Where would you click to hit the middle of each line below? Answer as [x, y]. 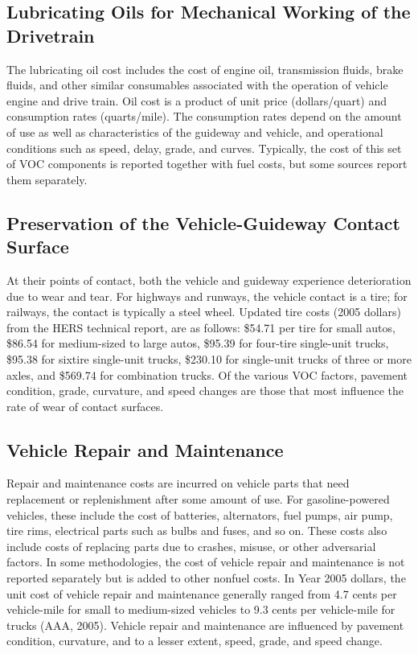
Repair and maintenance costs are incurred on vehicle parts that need [178, 483]
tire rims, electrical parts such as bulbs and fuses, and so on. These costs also [197, 531]
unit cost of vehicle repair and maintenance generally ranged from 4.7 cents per [202, 593]
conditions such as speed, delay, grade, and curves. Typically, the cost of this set [204, 148]
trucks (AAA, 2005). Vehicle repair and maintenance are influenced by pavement [205, 625]
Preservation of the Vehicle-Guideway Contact [203, 222]
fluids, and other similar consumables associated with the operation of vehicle [197, 85]
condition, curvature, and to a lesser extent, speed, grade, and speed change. [195, 641]
